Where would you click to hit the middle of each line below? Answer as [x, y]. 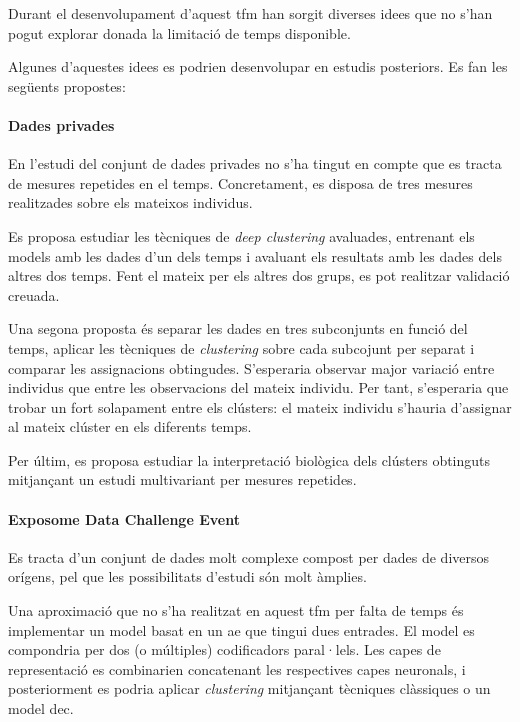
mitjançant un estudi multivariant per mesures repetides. [182, 479]
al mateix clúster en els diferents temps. [130, 426]
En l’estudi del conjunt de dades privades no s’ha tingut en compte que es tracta [255, 163]
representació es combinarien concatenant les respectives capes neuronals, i [237, 668]
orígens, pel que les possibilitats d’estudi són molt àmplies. [187, 576]
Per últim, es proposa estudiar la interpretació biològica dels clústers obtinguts [249, 459]
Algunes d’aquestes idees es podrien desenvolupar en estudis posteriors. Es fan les [258, 66]
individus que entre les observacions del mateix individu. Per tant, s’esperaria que [258, 387]
